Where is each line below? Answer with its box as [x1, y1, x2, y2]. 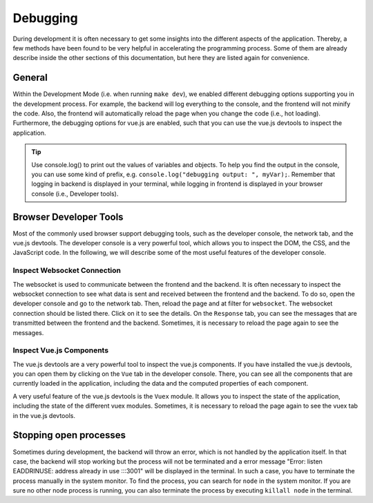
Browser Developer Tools [12, 211, 124, 222]
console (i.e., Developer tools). [31, 189, 119, 198]
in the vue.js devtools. [12, 411, 76, 419]
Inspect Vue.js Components [12, 345, 109, 355]
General [12, 72, 48, 84]
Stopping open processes [12, 429, 126, 442]
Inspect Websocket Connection [12, 266, 121, 276]
